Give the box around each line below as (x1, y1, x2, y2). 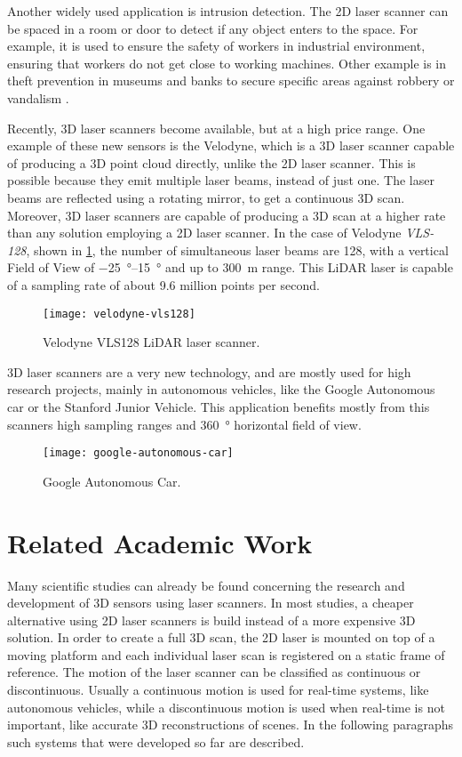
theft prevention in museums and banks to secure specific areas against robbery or (7, 71, 455, 90)
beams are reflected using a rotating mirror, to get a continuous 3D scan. (7, 188, 405, 206)
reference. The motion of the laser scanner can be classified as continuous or (7, 663, 421, 681)
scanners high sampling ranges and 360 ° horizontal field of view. (7, 415, 362, 433)
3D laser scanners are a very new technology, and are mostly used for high (7, 362, 411, 381)
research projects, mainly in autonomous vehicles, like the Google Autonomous (7, 380, 435, 399)
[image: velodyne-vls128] (43, 307, 195, 320)
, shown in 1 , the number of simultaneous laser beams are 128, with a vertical (26, 240, 449, 259)
